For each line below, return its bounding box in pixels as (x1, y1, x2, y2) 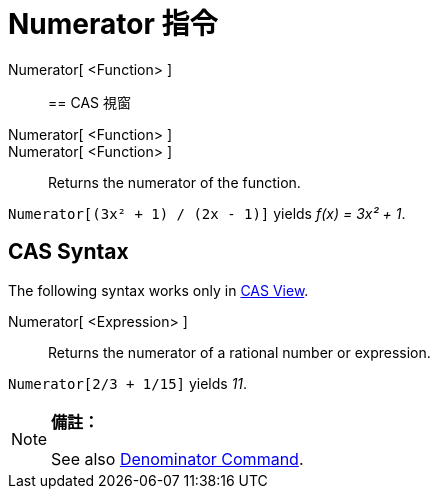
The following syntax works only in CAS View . (8, 281, 309, 299)
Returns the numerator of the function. (48, 173, 301, 191)
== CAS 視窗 (48, 93, 131, 111)
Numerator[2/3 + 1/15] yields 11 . (8, 374, 248, 392)
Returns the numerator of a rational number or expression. (48, 343, 431, 361)
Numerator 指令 (8, 7, 218, 41)
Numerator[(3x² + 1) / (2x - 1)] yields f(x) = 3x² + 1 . (8, 204, 406, 222)
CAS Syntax (8, 239, 129, 265)
